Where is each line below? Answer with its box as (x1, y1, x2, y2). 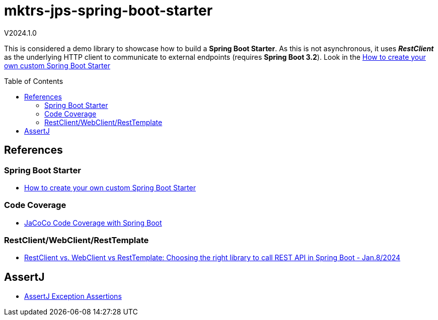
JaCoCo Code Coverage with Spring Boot (24, 218, 162, 227)
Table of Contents (4, 76, 63, 85)
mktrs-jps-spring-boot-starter (4, 2, 213, 19)
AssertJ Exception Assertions (24, 292, 122, 301)
